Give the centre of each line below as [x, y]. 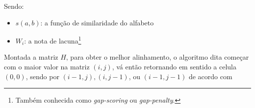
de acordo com [210, 76]
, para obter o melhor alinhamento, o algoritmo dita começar [157, 57]
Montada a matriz [31, 57]
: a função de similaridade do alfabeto [97, 22]
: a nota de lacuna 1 [53, 40]
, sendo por [42, 76]
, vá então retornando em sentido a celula [174, 67]
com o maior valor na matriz [47, 67]
